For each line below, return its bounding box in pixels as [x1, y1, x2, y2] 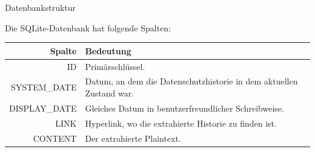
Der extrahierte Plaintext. [85, 131, 181, 144]
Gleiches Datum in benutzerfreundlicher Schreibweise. [85, 101, 284, 114]
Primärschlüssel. [85, 60, 145, 72]
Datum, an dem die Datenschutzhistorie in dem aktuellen [85, 75, 298, 87]
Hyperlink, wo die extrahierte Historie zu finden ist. [85, 116, 277, 129]
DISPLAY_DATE [9, 101, 77, 114]
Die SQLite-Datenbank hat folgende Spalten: [5, 21, 171, 34]
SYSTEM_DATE [11, 81, 77, 93]
